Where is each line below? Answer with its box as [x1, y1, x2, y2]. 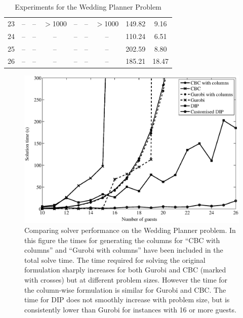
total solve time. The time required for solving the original [24, 254, 206, 265]
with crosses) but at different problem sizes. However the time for [24, 274, 228, 285]
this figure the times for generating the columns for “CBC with [24, 234, 220, 245]
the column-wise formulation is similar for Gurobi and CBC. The [24, 284, 226, 295]
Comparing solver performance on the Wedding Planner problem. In [24, 225, 236, 235]
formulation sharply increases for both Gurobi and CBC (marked [24, 264, 226, 275]
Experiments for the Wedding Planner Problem [15, 2, 161, 12]
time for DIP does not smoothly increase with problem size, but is [24, 294, 230, 305]
